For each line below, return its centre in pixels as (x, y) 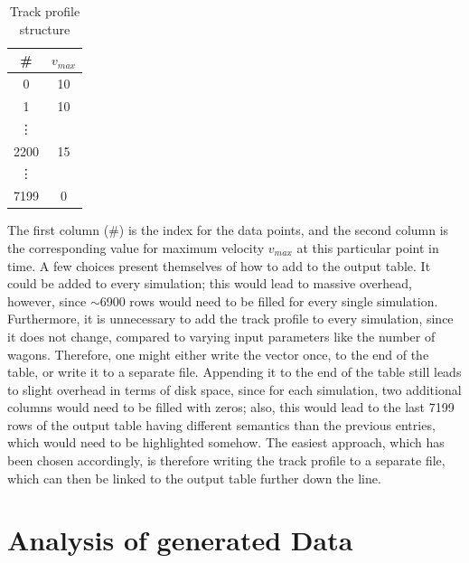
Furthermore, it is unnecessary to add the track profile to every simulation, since (230, 319)
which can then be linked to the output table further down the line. (194, 478)
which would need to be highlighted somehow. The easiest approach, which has (226, 442)
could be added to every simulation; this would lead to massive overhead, (210, 283)
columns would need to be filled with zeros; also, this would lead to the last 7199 (231, 407)
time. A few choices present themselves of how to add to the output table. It (219, 265)
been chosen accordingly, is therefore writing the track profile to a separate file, (226, 460)
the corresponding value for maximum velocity (136, 247)
